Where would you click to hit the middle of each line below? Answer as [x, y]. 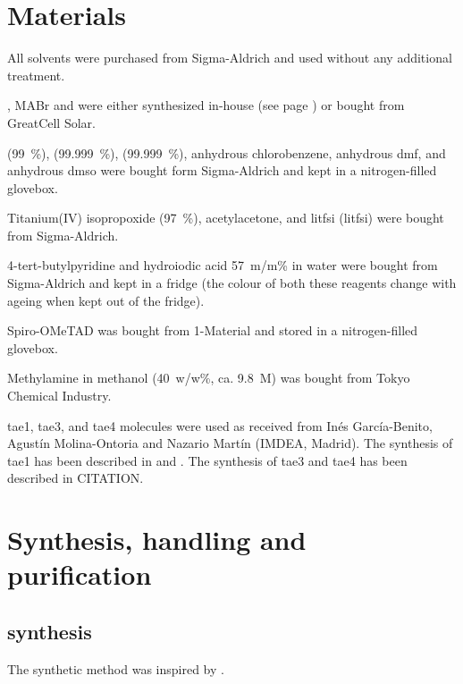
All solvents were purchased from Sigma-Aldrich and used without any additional [230, 58]
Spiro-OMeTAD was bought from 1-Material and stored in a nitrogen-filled [213, 330]
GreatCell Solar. [51, 122]
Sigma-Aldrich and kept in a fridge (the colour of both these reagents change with [232, 283]
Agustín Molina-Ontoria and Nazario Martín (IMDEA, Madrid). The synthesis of [230, 443]
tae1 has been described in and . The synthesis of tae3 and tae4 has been [207, 460]
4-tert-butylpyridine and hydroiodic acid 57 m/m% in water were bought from [223, 265]
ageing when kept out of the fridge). [106, 300]
